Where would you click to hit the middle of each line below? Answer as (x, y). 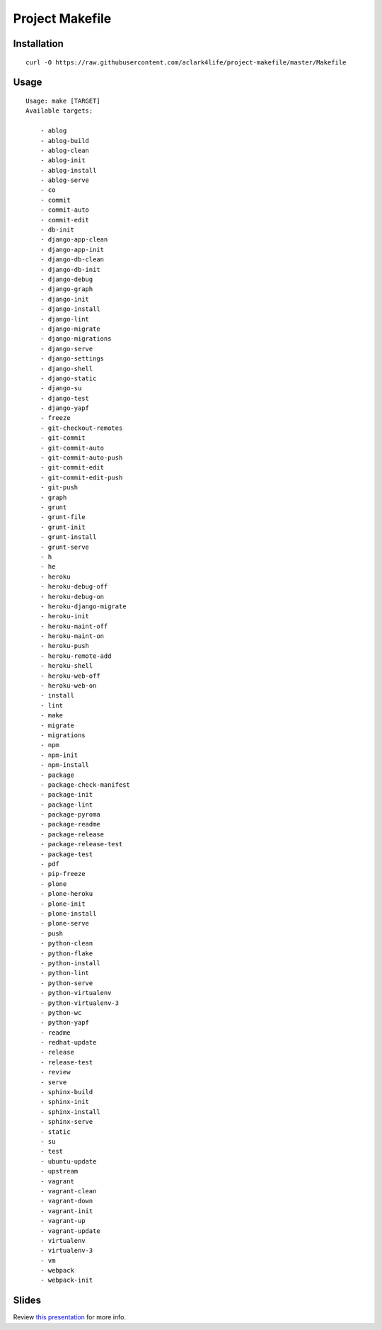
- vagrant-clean (68, 1191)
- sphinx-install (70, 1112)
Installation (38, 44)
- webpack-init (66, 1280)
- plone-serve (65, 923)
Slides (27, 1301)
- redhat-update (68, 1042)
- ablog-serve (65, 180)
